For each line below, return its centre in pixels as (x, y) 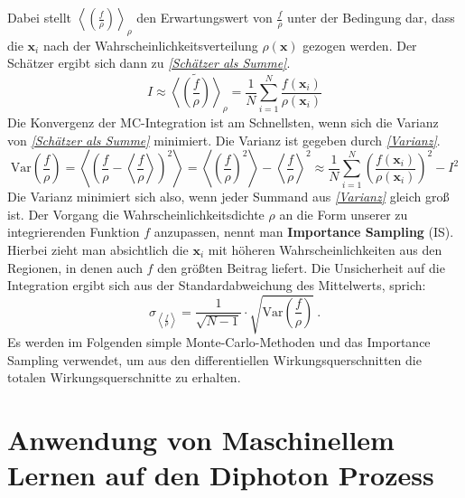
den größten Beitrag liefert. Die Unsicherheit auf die (301, 267)
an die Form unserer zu (344, 214)
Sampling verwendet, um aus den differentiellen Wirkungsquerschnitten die (214, 359)
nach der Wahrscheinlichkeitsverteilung (150, 45)
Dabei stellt (40, 17)
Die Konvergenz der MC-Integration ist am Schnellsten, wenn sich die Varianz (223, 122)
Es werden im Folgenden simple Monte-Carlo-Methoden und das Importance (219, 342)
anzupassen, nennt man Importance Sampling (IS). (304, 232)
